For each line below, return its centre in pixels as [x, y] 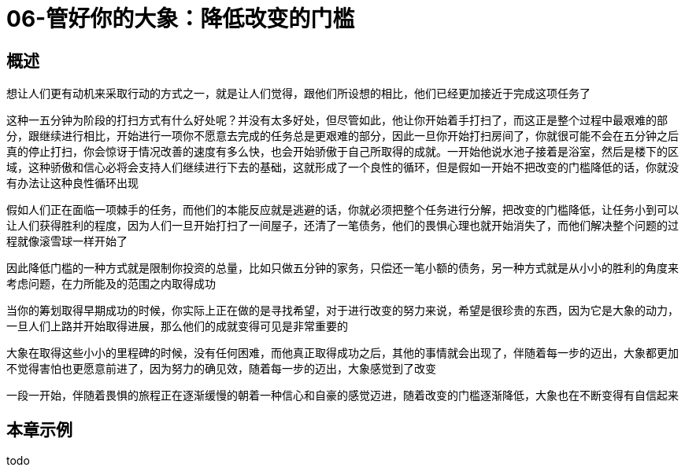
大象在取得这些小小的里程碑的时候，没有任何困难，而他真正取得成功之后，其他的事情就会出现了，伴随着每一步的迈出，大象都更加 [342, 353]
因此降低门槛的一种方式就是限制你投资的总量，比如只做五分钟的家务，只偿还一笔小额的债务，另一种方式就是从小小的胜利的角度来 [342, 268]
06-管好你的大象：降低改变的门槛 [181, 19]
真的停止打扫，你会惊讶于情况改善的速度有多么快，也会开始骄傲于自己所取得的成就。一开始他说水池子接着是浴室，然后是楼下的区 [342, 152]
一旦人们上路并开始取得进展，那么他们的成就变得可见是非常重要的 [177, 326]
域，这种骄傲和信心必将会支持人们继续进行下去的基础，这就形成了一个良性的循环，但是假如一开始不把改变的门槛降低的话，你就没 [342, 167]
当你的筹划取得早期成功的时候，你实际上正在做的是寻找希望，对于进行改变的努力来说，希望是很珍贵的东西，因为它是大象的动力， [342, 311]
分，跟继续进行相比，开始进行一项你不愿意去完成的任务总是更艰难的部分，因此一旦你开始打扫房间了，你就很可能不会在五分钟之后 [342, 136]
